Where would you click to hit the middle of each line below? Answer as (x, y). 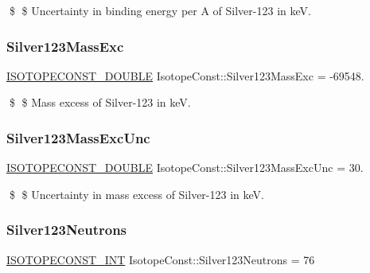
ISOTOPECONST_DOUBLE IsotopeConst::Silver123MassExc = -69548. (185, 75)
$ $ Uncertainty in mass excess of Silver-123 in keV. (136, 194)
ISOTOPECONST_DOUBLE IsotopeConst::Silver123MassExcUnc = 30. (185, 168)
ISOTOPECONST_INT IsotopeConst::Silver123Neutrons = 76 (161, 259)
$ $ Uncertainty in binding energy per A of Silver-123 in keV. (160, 10)
